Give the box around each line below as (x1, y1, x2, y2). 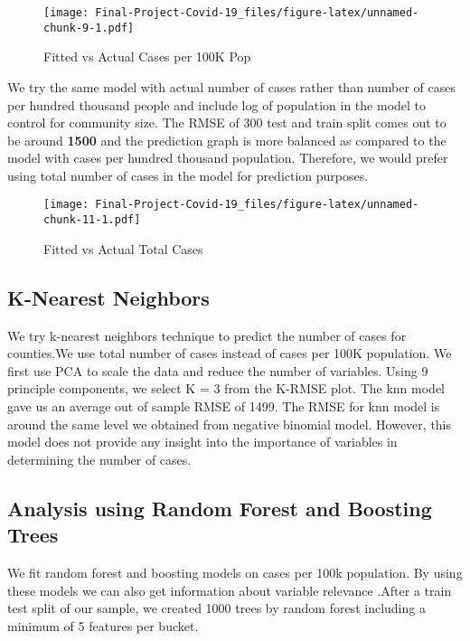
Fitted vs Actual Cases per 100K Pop (43, 47, 251, 66)
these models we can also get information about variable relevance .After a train (7, 580, 452, 599)
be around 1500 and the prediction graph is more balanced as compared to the (7, 130, 446, 149)
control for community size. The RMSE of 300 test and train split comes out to (7, 113, 446, 132)
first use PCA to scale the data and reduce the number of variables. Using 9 (7, 361, 428, 380)
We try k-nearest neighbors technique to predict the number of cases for (7, 325, 407, 344)
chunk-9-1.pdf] (43, 21, 135, 34)
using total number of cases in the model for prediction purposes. (7, 165, 369, 184)
